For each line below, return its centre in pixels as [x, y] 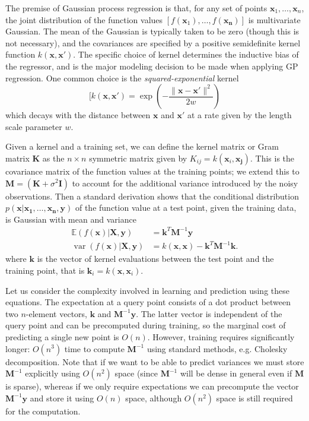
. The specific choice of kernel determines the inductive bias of [186, 54]
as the [53, 158]
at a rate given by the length [239, 115]
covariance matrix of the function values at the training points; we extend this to [152, 171]
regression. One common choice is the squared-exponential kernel [122, 77]
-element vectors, [56, 313]
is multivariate [274, 19]
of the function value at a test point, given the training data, [186, 208]
